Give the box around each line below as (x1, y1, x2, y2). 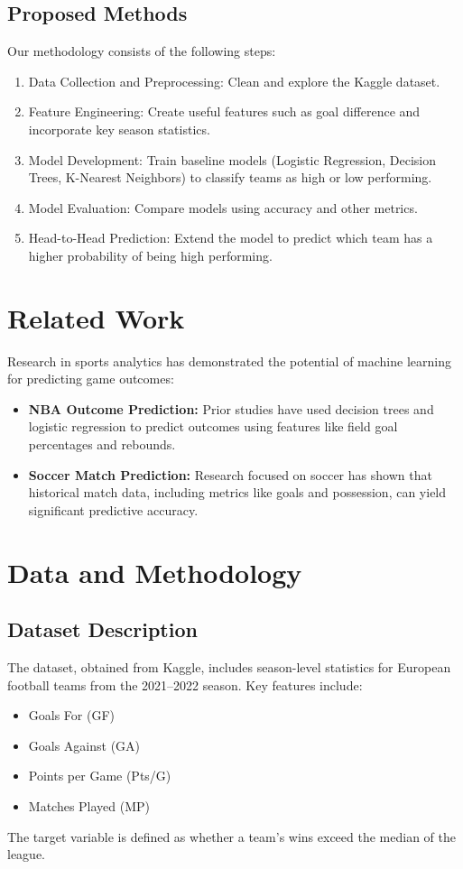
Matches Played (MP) (28, 796, 151, 815)
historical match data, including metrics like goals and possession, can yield (28, 483, 447, 502)
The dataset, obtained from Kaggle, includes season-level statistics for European (7, 658, 451, 676)
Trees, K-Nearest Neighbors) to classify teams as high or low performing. (28, 168, 432, 187)
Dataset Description (7, 615, 198, 643)
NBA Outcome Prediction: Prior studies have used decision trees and (28, 399, 434, 418)
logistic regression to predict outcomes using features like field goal (28, 417, 398, 436)
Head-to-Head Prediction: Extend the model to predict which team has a (28, 228, 433, 247)
